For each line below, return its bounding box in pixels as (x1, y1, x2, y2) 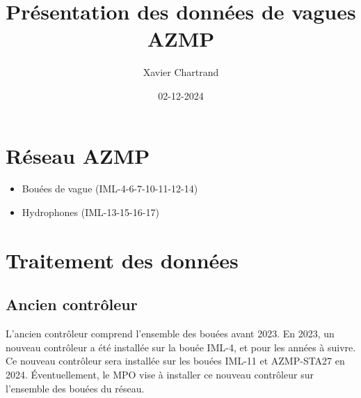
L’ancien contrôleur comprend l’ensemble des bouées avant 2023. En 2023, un (6, 326, 335, 341)
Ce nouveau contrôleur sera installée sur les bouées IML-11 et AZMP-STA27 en (6, 353, 345, 368)
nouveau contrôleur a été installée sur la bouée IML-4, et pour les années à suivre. (6, 339, 356, 354)
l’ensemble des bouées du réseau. (6, 381, 145, 395)
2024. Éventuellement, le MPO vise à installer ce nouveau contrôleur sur (6, 367, 314, 381)
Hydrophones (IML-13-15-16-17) (22, 205, 159, 220)
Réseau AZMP (6, 141, 150, 169)
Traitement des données (6, 245, 239, 274)
